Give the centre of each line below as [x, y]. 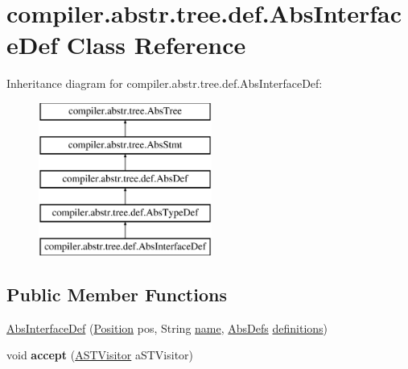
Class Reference [156, 45]
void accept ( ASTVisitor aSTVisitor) [100, 355]
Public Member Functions [117, 294]
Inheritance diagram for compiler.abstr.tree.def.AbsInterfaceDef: [165, 83]
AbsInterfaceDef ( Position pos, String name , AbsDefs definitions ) [167, 328]
